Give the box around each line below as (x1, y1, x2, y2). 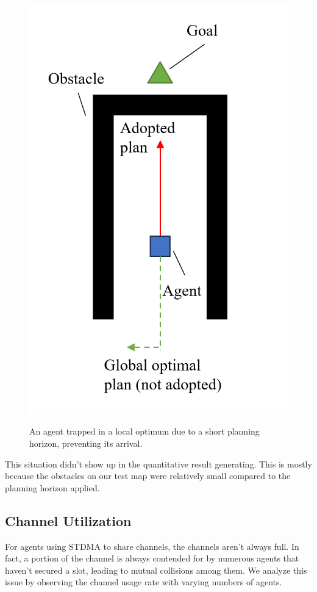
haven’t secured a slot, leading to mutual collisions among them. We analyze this (5, 563, 307, 576)
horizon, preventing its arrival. (29, 436, 143, 449)
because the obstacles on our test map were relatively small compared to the (5, 469, 291, 482)
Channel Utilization (5, 511, 132, 530)
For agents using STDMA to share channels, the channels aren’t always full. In (5, 540, 299, 552)
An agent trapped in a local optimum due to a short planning (29, 425, 260, 438)
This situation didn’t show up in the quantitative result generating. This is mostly (5, 457, 312, 470)
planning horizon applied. (5, 481, 100, 494)
